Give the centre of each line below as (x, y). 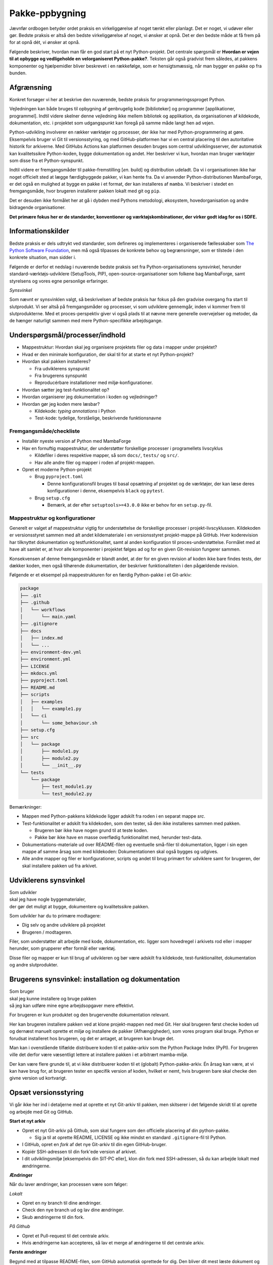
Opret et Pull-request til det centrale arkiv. (66, 1236)
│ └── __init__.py (51, 766)
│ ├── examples (41, 702)
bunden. (18, 73)
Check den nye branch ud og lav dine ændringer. (73, 1210)
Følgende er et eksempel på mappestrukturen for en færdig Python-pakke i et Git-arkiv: (101, 575)
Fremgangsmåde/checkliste (45, 431)
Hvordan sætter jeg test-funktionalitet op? (66, 390)
